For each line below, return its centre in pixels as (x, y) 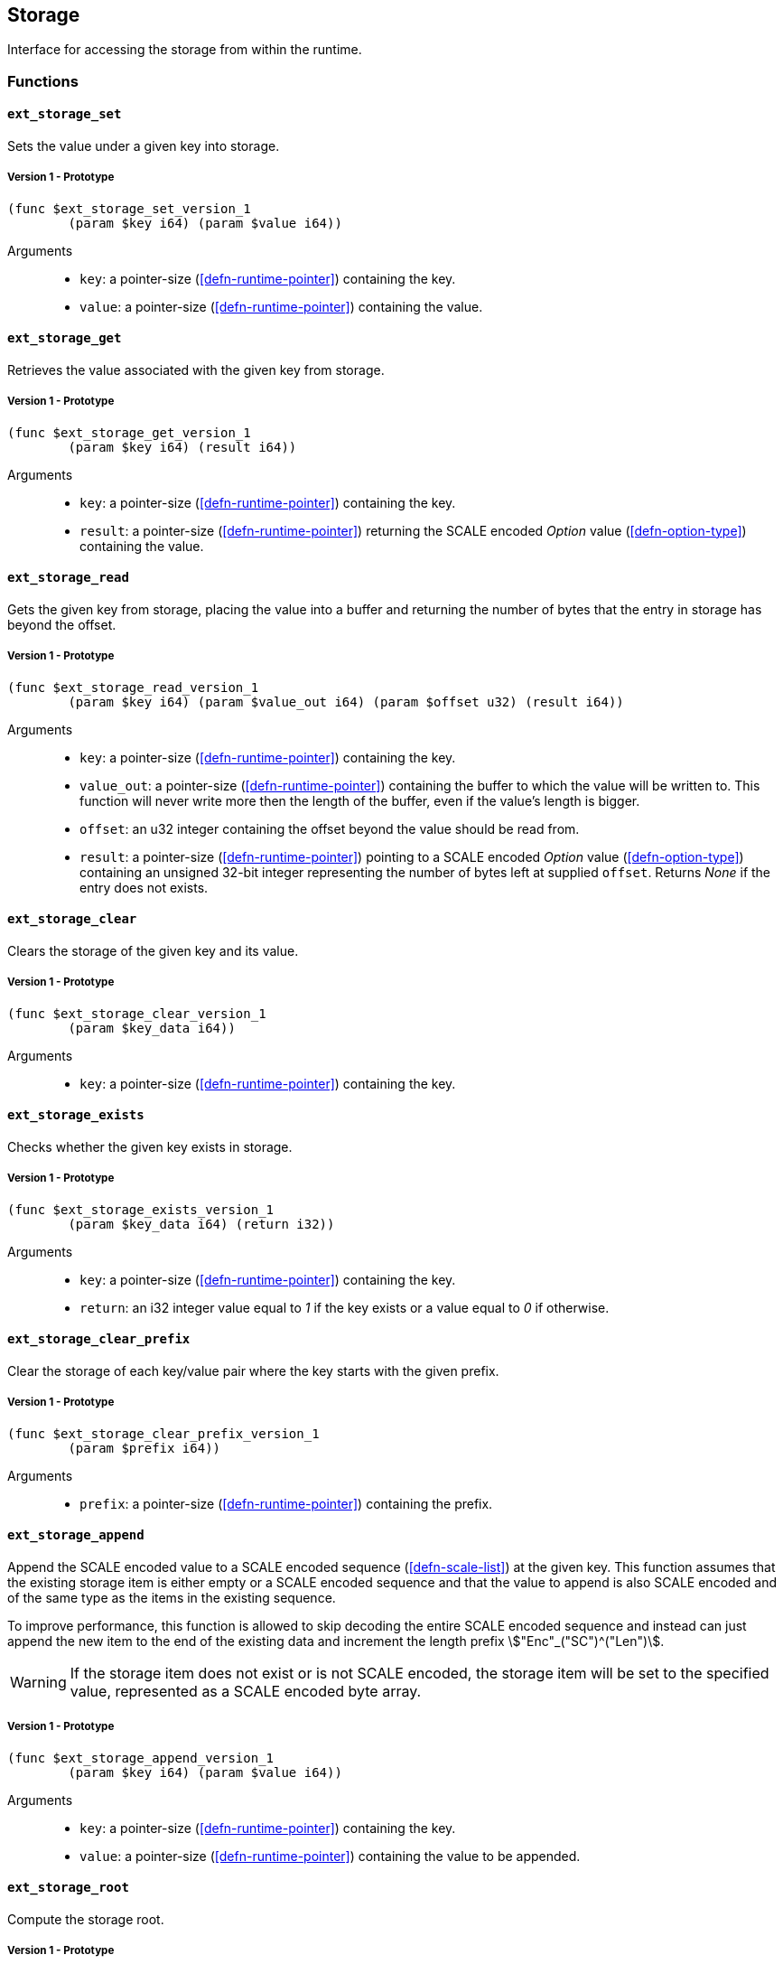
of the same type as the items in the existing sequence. (172, 1598)
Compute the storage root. (86, 1920)
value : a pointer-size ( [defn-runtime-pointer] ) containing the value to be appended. (330, 1856)
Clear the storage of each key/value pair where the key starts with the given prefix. (253, 1371)
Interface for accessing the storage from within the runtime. (185, 50)
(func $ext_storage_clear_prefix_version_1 (163, 1433)
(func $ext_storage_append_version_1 (141, 1758)
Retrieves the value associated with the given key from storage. (196, 370)
